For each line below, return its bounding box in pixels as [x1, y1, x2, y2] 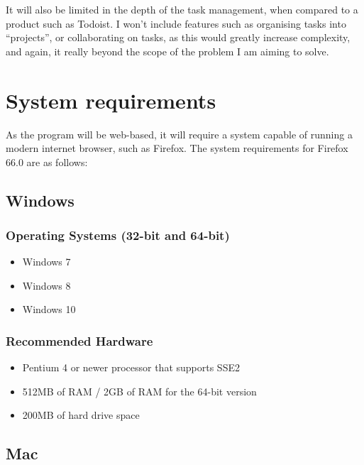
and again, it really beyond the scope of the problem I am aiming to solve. [6, 43, 329, 58]
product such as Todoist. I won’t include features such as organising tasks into [6, 16, 346, 31]
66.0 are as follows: [6, 154, 88, 169]
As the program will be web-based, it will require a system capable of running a [6, 126, 353, 141]
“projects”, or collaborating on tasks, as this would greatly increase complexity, [6, 30, 351, 45]
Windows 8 [22, 278, 71, 292]
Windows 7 [22, 254, 71, 269]
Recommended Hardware [6, 332, 153, 349]
